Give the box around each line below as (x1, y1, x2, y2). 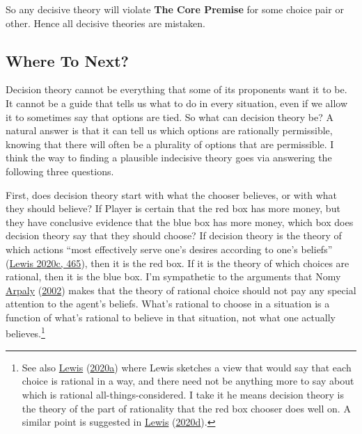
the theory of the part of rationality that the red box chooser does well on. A (22, 401, 351, 415)
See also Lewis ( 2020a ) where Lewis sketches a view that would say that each (22, 360, 352, 374)
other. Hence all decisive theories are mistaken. (6, 15, 205, 30)
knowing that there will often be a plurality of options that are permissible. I (6, 136, 334, 151)
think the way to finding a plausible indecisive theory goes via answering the (6, 150, 332, 165)
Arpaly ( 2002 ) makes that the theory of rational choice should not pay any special (6, 282, 356, 297)
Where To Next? (6, 49, 129, 71)
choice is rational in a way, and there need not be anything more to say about (22, 373, 354, 388)
